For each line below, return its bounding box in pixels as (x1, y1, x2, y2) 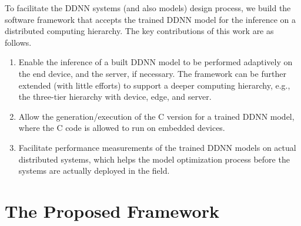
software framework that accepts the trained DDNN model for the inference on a (5, 13, 296, 25)
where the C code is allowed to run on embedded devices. (18, 122, 225, 134)
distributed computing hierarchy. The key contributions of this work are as (5, 25, 274, 37)
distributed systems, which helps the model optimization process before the (18, 153, 290, 165)
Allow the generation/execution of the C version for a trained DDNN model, (18, 110, 295, 122)
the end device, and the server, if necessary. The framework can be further (18, 67, 286, 79)
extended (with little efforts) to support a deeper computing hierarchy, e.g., (18, 79, 290, 91)
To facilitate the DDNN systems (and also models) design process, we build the (5, 2, 291, 14)
